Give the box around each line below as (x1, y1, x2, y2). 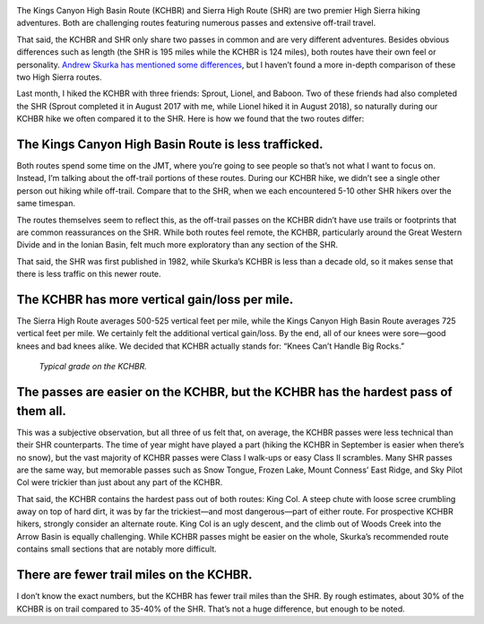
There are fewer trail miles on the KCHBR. (16, 568, 253, 583)
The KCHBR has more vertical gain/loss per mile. (16, 291, 294, 307)
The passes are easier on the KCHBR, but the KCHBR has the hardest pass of (16, 385, 453, 400)
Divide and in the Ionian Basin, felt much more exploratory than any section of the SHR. (16, 239, 338, 250)
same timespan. (16, 198, 76, 209)
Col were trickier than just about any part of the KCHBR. (16, 477, 223, 488)
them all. (16, 403, 67, 419)
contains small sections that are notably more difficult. (16, 543, 217, 555)
